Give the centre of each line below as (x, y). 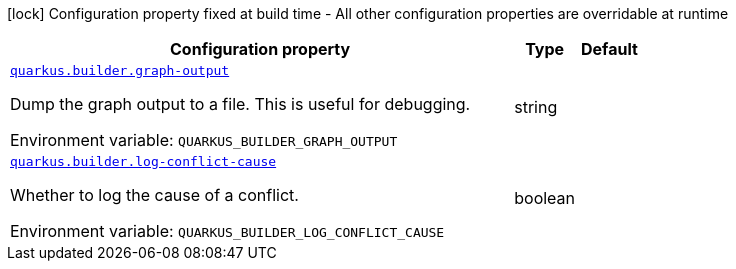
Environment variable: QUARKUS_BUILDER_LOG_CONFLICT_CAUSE (227, 231)
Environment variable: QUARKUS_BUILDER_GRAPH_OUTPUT (204, 140)
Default (609, 49)
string (536, 106)
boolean (545, 197)
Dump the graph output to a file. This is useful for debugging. (240, 104)
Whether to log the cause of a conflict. (154, 195)
